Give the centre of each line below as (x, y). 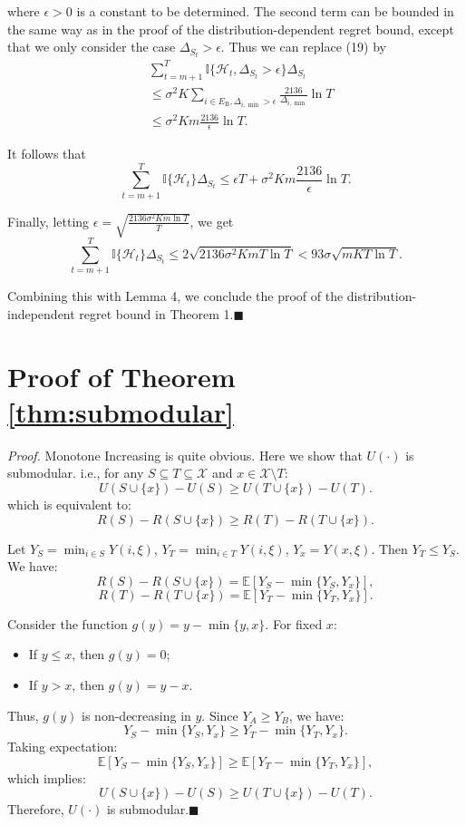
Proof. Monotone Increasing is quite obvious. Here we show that (185, 455)
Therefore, (36, 809)
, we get (212, 221)
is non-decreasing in (136, 715)
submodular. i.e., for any (76, 473)
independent (41, 313)
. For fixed (294, 623)
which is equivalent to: (69, 505)
